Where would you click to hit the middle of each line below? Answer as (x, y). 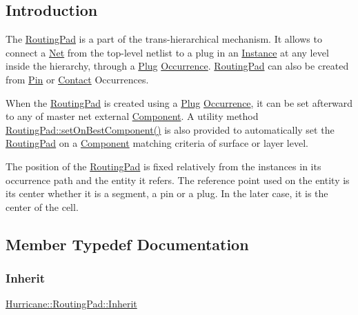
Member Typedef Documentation (127, 244)
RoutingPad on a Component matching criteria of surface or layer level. (157, 143)
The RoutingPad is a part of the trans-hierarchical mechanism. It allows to (164, 39)
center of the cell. (42, 206)
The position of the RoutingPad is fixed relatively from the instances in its (163, 166)
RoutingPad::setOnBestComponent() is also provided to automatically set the (170, 129)
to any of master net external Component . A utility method (132, 116)
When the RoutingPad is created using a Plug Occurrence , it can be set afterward (179, 102)
